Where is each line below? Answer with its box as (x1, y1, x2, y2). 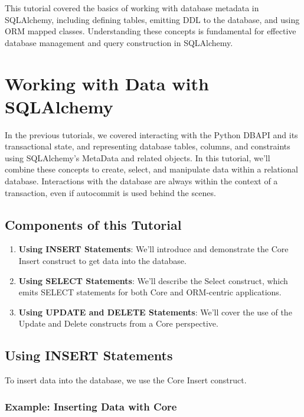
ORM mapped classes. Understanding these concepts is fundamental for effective (5, 25, 296, 37)
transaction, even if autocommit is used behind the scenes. (5, 186, 216, 198)
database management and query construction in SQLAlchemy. (5, 36, 233, 48)
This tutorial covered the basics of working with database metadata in (5, 2, 259, 14)
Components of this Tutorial (5, 215, 182, 233)
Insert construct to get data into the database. (18, 255, 187, 267)
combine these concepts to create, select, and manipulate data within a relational (5, 163, 298, 175)
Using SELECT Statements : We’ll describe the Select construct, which (18, 274, 288, 286)
